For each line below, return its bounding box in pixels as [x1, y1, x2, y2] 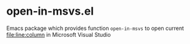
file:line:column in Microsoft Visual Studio [6, 31, 112, 38]
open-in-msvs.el [6, 4, 94, 18]
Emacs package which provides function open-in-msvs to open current [6, 24, 184, 32]
